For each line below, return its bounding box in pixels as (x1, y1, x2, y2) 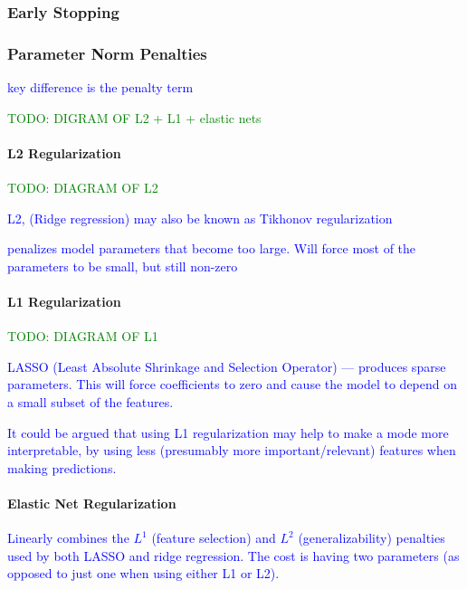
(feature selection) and (151, 528, 276, 547)
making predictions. (7, 458, 117, 477)
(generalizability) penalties (298, 528, 445, 547)
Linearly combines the (7, 528, 129, 547)
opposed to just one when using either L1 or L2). (7, 564, 280, 583)
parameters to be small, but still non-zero (7, 256, 238, 275)
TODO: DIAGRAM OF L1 (7, 327, 158, 346)
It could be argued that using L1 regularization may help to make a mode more (7, 423, 449, 442)
